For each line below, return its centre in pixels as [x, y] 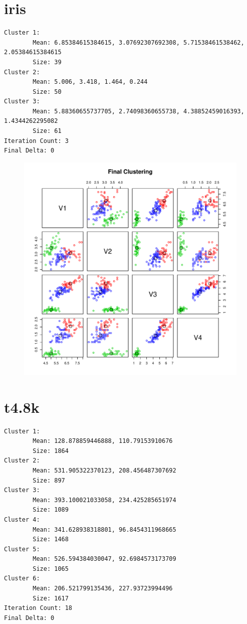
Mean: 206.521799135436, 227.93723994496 [103, 589]
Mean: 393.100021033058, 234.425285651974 [104, 500]
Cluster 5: [22, 549]
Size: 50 [47, 92]
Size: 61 [47, 131]
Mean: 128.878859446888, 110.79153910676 [103, 441]
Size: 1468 [51, 539]
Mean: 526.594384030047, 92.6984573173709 [104, 559]
